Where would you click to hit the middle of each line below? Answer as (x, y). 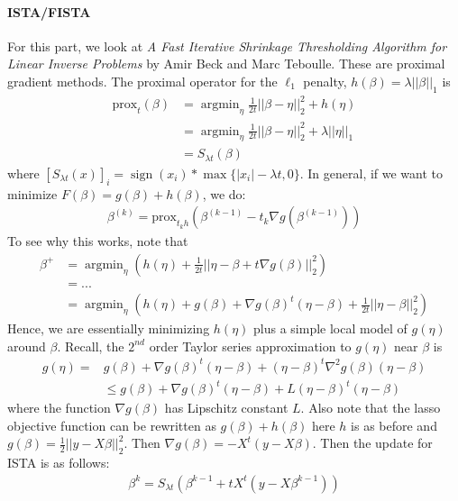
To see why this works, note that (98, 241)
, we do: (224, 193)
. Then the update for (372, 443)
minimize (32, 193)
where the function (59, 408)
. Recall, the (91, 346)
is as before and (394, 425)
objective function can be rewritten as (112, 425)
